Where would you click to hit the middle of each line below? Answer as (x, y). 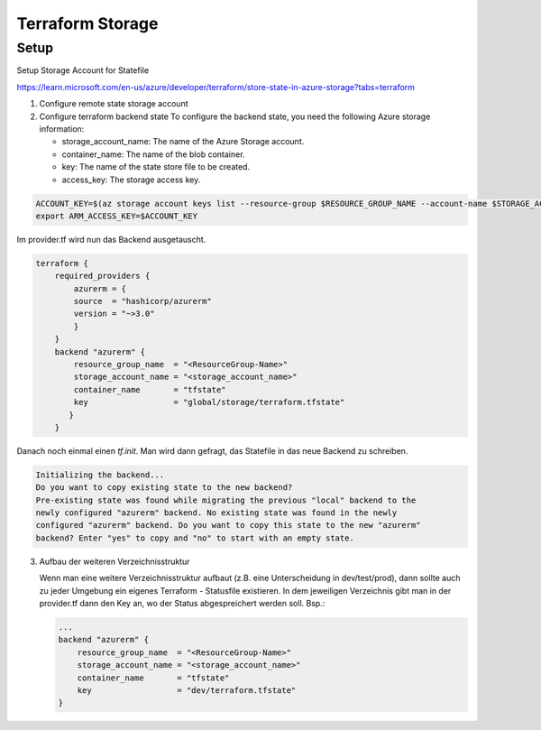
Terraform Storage (87, 23)
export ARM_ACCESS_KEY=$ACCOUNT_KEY (117, 216)
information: (62, 129)
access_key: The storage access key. (131, 180)
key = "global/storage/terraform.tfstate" (209, 402)
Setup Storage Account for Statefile (83, 70)
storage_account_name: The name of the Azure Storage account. (183, 142)
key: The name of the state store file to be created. (156, 167)
